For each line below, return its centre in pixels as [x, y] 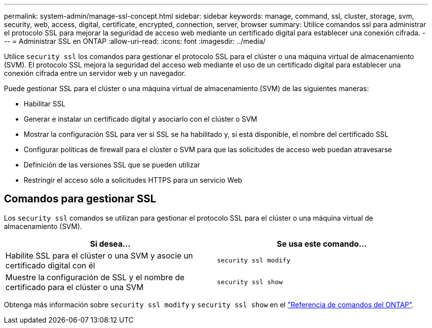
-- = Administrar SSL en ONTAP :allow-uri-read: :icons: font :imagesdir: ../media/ [135, 41]
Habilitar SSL [45, 104]
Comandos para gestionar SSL [80, 199]
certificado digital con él [50, 265]
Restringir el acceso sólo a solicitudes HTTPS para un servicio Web [133, 180]
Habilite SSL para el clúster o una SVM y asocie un [99, 255]
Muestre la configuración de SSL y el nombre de [95, 277]
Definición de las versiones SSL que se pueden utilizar [112, 165]
